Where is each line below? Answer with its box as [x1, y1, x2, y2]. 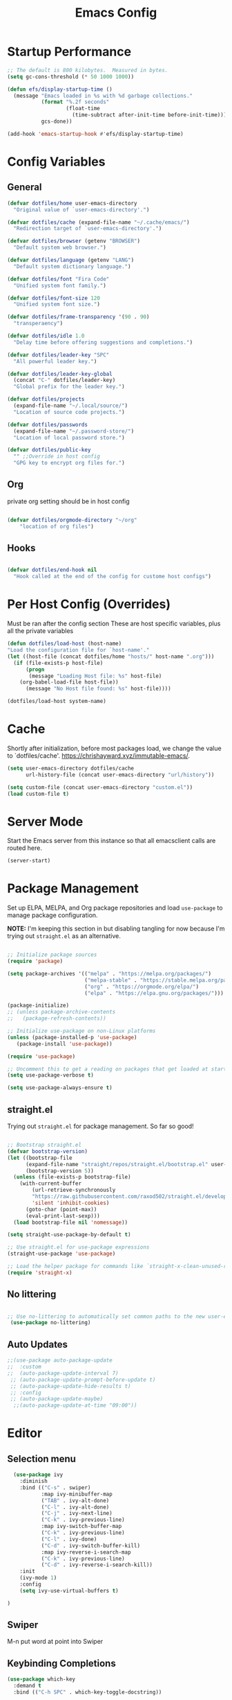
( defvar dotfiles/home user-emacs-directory [7, 200, 137, 207]
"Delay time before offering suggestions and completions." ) [13, 338, 193, 346]
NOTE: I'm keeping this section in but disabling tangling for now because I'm [7, 924, 225, 933]
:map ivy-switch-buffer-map [41, 1523, 122, 1530]
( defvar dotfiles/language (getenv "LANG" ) [7, 257, 135, 264]
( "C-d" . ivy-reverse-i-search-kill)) [41, 1561, 153, 1568]
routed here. [7, 844, 43, 852]
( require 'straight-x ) [7, 1269, 72, 1276]
